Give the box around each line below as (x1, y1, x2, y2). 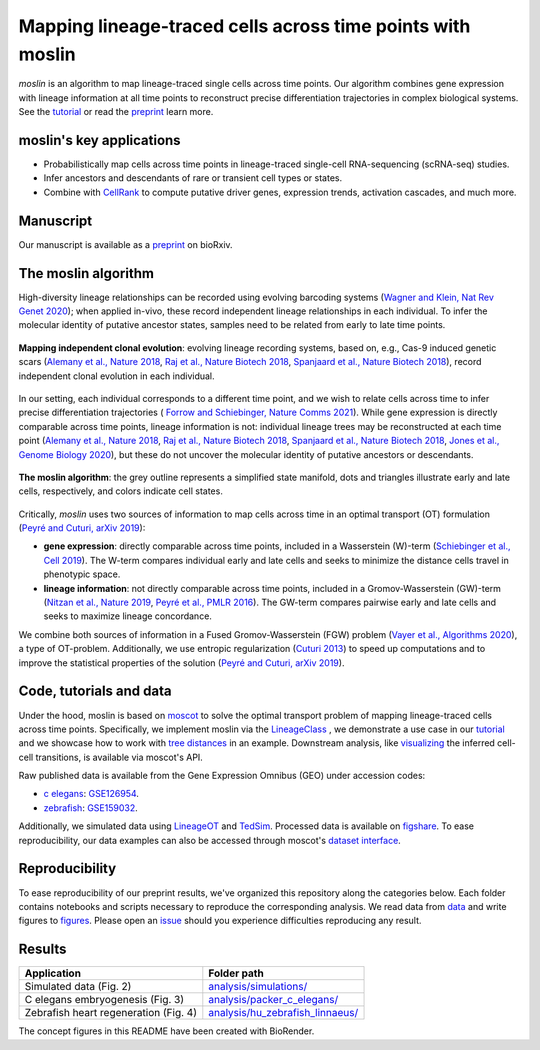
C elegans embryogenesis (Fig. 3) (24, 993, 185, 1007)
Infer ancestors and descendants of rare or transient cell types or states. (43, 172, 343, 184)
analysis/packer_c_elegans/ (208, 993, 339, 1007)
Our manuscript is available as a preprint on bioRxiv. (18, 238, 234, 250)
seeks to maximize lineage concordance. (43, 610, 212, 622)
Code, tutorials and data (18, 683, 172, 700)
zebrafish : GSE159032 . (43, 801, 139, 814)
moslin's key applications (18, 131, 181, 149)
